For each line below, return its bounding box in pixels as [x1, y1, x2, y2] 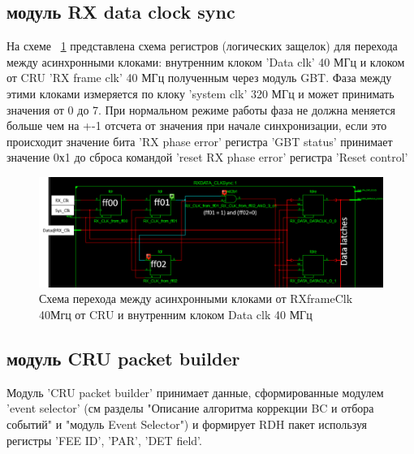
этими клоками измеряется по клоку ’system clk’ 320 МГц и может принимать [6, 84, 395, 102]
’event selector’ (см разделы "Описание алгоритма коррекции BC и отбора [6, 400, 374, 417]
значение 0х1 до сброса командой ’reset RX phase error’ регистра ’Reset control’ [6, 149, 408, 166]
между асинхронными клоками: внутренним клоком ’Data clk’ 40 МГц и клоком [6, 53, 405, 70]
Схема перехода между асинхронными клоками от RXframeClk [39, 290, 353, 307]
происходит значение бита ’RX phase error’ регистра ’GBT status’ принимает [6, 132, 393, 149]
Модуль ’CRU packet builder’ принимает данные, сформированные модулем [6, 383, 384, 400]
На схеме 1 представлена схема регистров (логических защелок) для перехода [6, 37, 398, 54]
